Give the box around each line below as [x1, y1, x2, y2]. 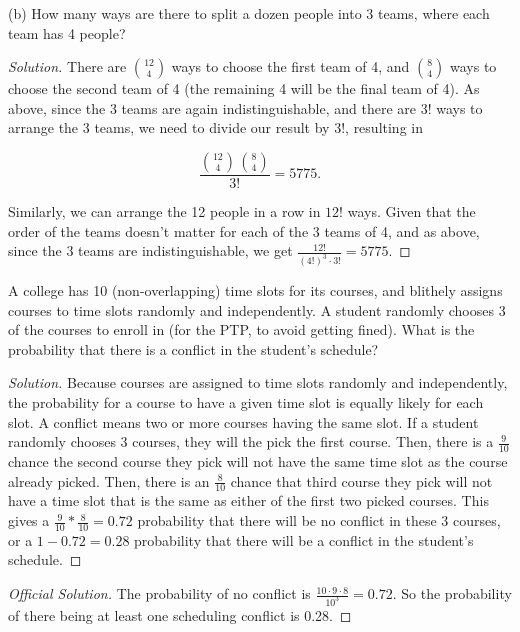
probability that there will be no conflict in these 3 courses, [137, 510, 501, 531]
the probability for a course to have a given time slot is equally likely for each [8, 392, 484, 413]
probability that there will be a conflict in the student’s [134, 529, 474, 550]
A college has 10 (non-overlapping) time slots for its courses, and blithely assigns [8, 280, 503, 301]
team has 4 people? [8, 22, 126, 43]
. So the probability [392, 583, 512, 604]
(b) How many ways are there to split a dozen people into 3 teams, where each [8, 3, 490, 23]
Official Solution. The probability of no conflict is [8, 583, 311, 604]
